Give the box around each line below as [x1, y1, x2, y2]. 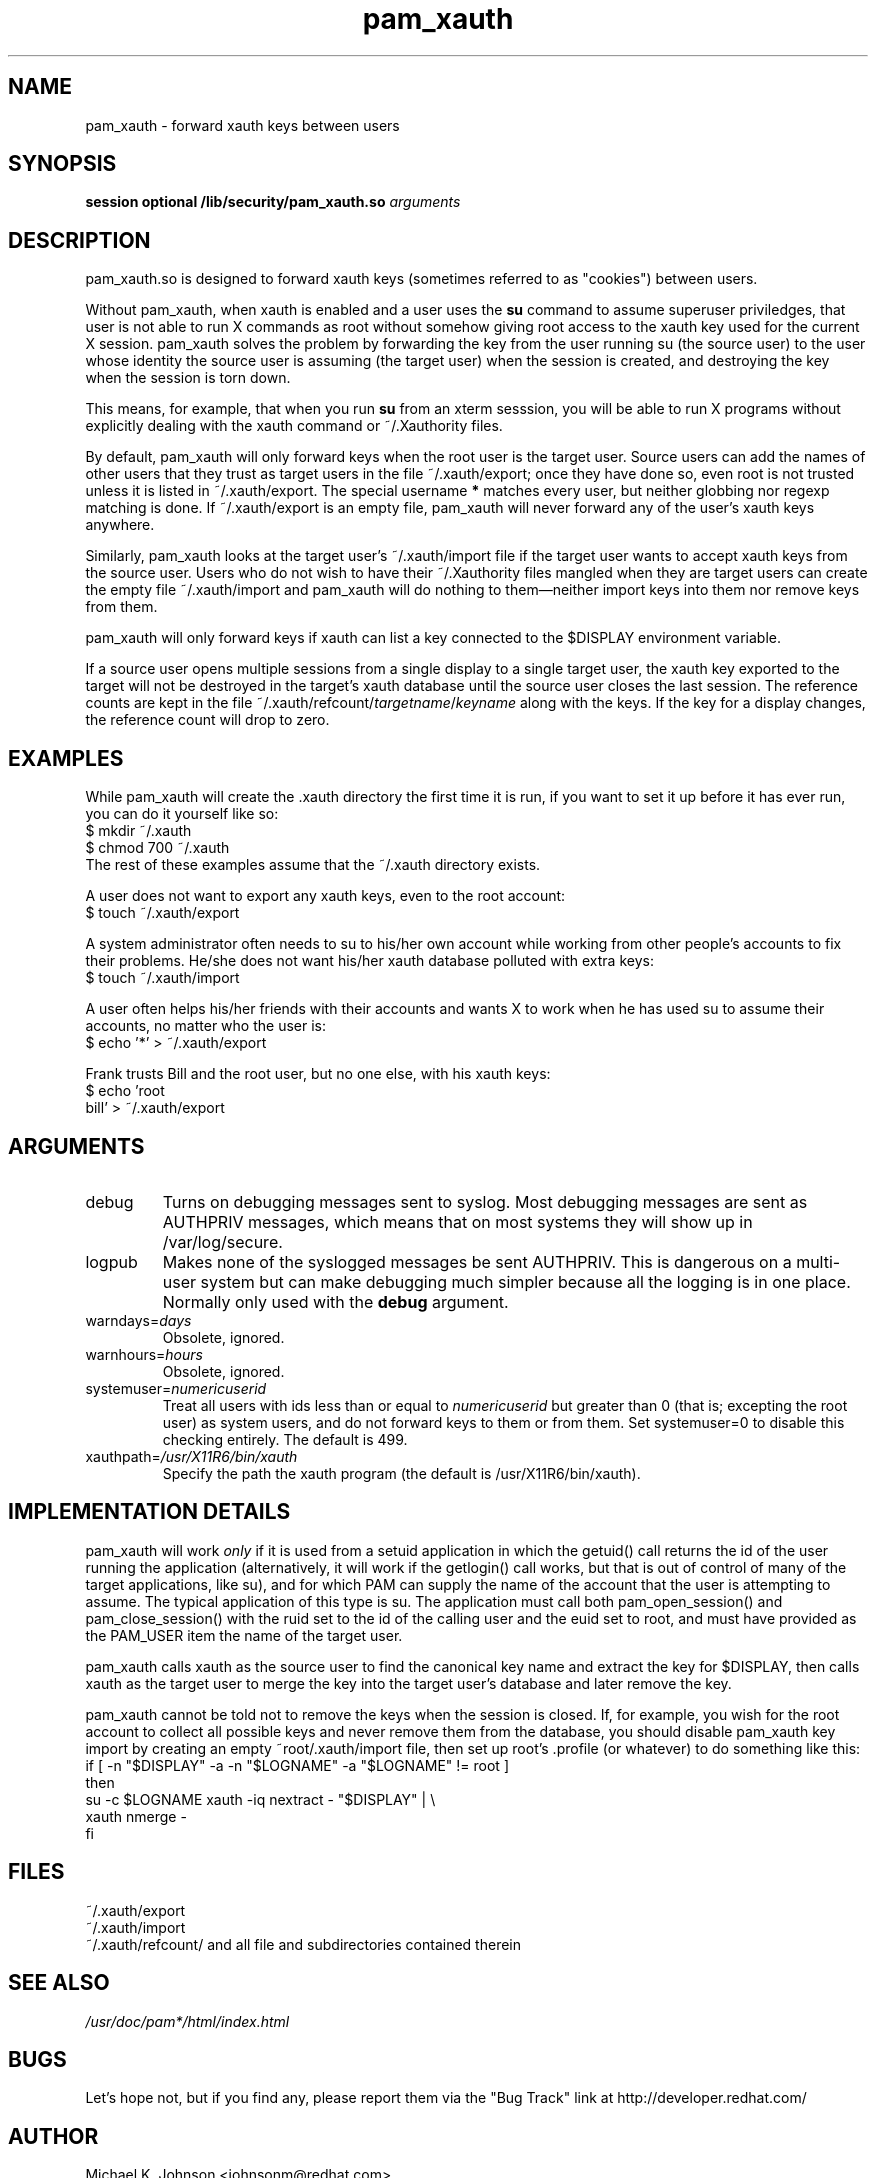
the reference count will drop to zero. [85, 711, 330, 729]
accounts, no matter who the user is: [85, 1017, 326, 1035]
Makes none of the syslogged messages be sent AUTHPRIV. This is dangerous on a [162, 1251, 792, 1272]
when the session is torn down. [85, 369, 291, 387]
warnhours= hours [85, 1345, 203, 1363]
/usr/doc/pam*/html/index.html [85, 2012, 290, 2030]
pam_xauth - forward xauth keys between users [85, 116, 400, 134]
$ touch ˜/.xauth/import [85, 969, 240, 987]
